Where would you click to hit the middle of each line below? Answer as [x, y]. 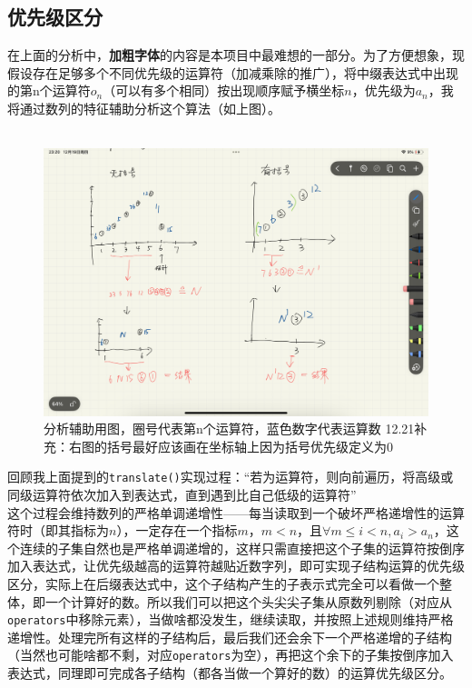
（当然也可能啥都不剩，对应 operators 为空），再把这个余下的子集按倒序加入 [231, 655]
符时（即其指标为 [58, 530]
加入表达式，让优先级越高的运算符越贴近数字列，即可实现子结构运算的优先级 [236, 566]
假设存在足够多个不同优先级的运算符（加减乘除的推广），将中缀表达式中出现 [233, 72]
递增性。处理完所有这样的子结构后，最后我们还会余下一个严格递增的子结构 [230, 637]
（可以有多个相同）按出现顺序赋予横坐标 [224, 90]
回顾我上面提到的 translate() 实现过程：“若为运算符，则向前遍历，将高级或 [231, 477]
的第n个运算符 [49, 90]
